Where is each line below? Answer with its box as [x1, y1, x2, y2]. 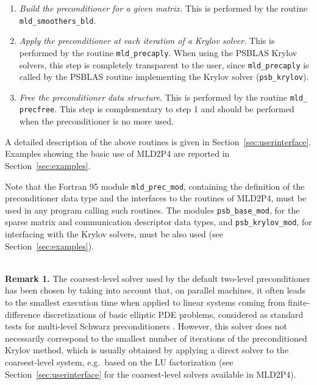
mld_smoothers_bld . [19, 13, 96, 26]
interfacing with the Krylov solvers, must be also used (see [5, 228, 223, 240]
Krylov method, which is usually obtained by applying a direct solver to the [5, 344, 289, 356]
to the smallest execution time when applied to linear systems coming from [5, 296, 285, 309]
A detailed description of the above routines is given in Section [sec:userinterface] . [5, 135, 312, 148]
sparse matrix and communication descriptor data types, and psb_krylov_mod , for [5, 215, 312, 228]
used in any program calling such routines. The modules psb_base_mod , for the [5, 203, 300, 216]
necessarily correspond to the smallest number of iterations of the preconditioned [5, 331, 307, 344]
